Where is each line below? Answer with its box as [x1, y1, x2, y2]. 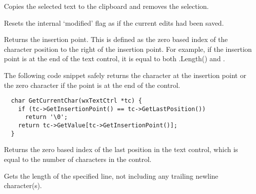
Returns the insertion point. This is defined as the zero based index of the [4, 34, 228, 44]
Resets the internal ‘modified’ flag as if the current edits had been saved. [4, 17, 224, 28]
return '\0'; [25, 114, 68, 121]
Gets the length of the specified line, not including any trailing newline [4, 170, 218, 181]
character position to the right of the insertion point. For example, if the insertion [4, 43, 252, 54]
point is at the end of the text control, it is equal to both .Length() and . [4, 53, 225, 64]
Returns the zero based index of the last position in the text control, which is [4, 144, 238, 155]
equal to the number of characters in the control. [4, 154, 152, 164]
